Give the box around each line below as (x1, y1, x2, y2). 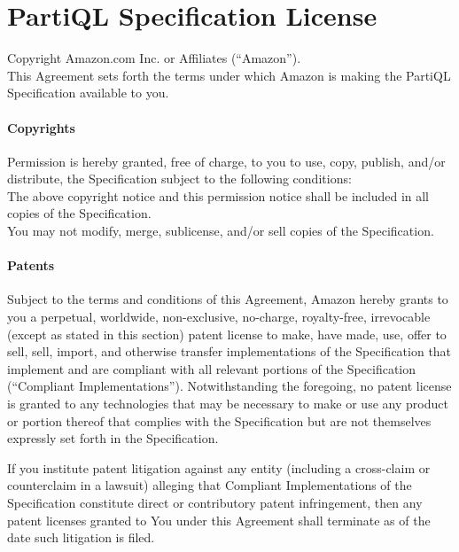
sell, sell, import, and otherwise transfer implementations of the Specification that (7, 342, 452, 361)
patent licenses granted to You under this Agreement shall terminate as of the (7, 510, 431, 529)
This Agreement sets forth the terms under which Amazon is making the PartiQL (7, 66, 451, 84)
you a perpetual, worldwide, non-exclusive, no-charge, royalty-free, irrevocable (7, 307, 431, 326)
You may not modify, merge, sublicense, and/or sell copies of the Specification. (7, 222, 434, 240)
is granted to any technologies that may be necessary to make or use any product (7, 394, 448, 413)
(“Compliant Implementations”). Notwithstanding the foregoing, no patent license (7, 377, 452, 395)
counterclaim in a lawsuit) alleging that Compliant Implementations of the (7, 476, 412, 494)
